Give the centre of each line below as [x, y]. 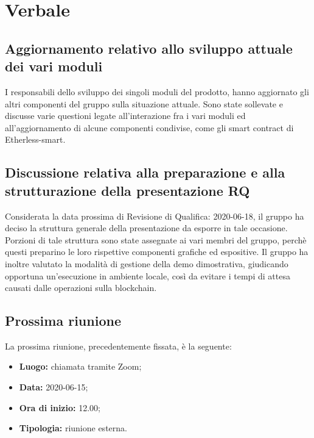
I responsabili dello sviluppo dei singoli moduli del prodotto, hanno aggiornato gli [157, 91]
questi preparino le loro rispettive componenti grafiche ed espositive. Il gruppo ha [157, 252]
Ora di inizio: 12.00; [60, 407]
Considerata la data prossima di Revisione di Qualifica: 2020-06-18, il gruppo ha [155, 216]
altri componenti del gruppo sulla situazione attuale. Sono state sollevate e [144, 103]
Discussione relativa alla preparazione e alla [145, 172]
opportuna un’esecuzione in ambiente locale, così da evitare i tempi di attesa [148, 275]
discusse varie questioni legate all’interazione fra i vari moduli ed [125, 116]
